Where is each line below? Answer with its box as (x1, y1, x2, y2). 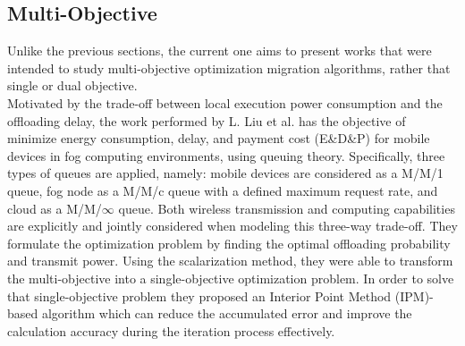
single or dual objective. (7, 76, 138, 95)
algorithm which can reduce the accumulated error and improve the (41, 304, 412, 323)
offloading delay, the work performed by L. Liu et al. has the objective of (7, 111, 406, 130)
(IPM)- (394, 286, 434, 305)
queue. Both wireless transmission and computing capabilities (118, 198, 455, 217)
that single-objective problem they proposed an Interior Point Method (7, 286, 392, 305)
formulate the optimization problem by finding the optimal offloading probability (7, 233, 451, 252)
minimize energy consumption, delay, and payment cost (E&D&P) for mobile (7, 129, 430, 148)
